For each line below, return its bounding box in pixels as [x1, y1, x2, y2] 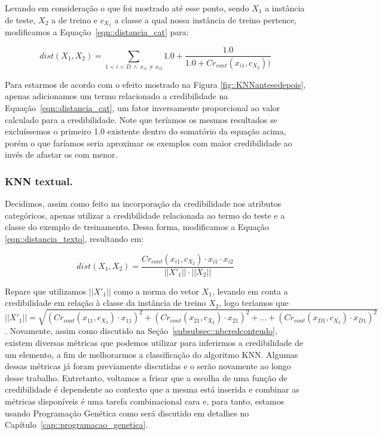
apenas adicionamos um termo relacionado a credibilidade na [5, 90, 228, 102]
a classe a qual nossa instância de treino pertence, [114, 13, 297, 26]
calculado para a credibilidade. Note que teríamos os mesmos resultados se [5, 113, 277, 125]
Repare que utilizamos [5, 284, 87, 297]
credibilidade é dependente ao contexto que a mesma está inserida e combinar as [5, 383, 300, 396]
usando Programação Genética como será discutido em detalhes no [5, 406, 249, 419]
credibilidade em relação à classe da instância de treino [5, 296, 206, 309]
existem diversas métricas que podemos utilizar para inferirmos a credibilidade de [5, 336, 303, 348]
